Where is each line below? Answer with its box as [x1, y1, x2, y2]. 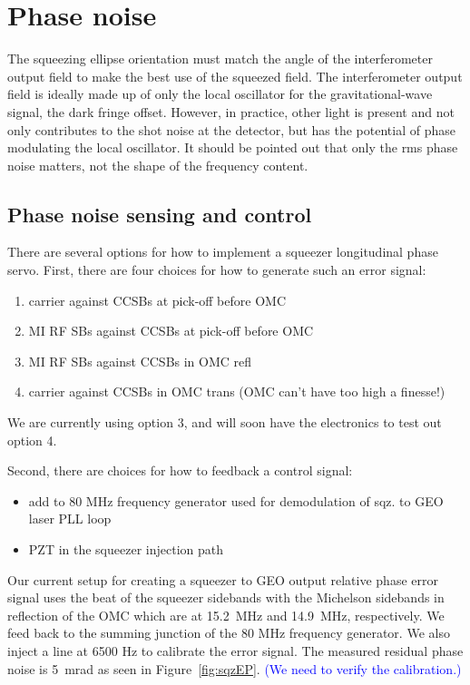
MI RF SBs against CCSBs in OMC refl [28, 351, 252, 370]
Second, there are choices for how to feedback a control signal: [7, 461, 353, 480]
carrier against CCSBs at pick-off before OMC [28, 290, 287, 309]
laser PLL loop [28, 509, 112, 528]
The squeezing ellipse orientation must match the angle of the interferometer [7, 49, 433, 68]
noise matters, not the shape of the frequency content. [7, 155, 308, 174]
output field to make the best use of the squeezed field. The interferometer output [7, 66, 463, 85]
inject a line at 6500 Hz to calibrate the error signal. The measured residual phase [7, 641, 464, 660]
